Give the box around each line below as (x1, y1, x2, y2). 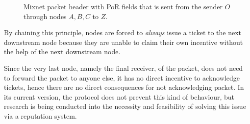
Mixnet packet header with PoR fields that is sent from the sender (24, 1, 223, 11)
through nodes (24, 11, 67, 21)
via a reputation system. (4, 110, 77, 121)
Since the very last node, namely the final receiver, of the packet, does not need (4, 62, 243, 73)
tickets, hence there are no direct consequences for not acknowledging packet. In (4, 82, 244, 92)
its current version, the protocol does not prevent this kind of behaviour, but (4, 91, 234, 102)
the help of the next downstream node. (4, 46, 121, 57)
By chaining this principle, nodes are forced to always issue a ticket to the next (4, 27, 242, 38)
